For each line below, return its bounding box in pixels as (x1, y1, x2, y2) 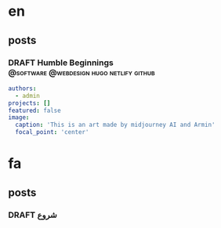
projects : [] (8, 99, 51, 107)
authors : (8, 85, 37, 92)
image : (8, 114, 30, 121)
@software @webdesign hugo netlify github (8, 67, 155, 78)
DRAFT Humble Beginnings (8, 57, 114, 68)
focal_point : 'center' (15, 128, 89, 136)
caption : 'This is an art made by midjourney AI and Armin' (15, 121, 216, 129)
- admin (15, 92, 41, 100)
